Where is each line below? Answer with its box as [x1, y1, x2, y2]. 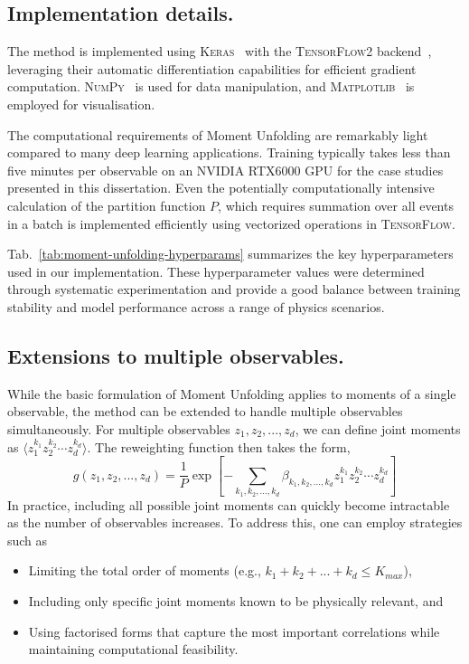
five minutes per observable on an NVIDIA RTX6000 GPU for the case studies [7, 160, 444, 179]
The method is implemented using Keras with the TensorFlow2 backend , [7, 42, 432, 61]
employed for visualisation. [7, 94, 155, 113]
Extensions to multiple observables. [7, 341, 344, 369]
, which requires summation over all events [218, 195, 454, 214]
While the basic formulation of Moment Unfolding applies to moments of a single [7, 384, 456, 403]
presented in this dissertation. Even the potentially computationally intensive [7, 178, 435, 197]
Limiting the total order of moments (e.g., [28, 561, 261, 580]
